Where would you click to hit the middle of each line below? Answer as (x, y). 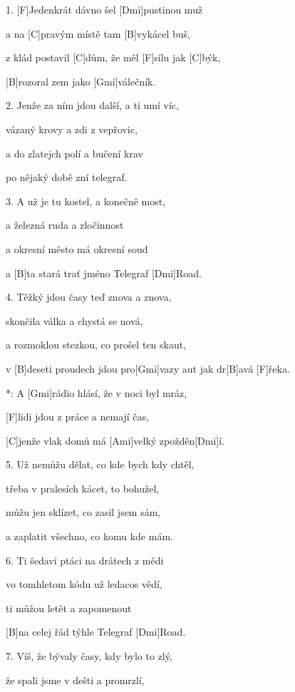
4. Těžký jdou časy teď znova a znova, (89, 297)
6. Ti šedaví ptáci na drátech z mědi (85, 560)
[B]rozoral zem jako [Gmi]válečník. (81, 81)
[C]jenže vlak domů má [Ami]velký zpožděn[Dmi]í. (115, 440)
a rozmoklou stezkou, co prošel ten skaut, (96, 345)
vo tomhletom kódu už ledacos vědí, (84, 584)
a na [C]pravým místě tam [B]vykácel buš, (98, 33)
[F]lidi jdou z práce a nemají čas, (77, 417)
